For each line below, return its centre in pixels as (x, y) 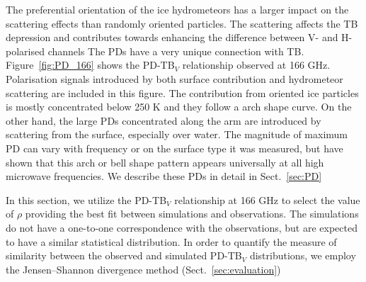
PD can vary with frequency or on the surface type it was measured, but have (175, 148)
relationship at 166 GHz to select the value (267, 199)
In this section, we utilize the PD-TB (86, 199)
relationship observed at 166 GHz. (256, 65)
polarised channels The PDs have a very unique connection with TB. (155, 51)
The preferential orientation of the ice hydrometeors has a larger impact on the (177, 9)
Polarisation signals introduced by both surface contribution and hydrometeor (175, 78)
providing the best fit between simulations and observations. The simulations (192, 214)
